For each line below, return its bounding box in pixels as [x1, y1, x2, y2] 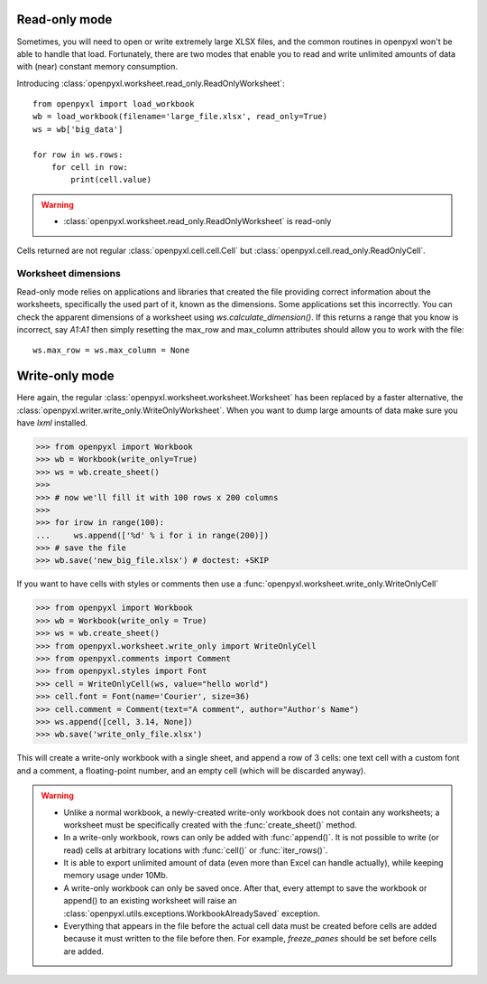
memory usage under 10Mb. [63, 870, 169, 881]
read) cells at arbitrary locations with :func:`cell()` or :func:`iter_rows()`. [63, 845, 328, 856]
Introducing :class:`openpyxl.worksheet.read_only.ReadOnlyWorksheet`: [16, 78, 285, 89]
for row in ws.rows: [32, 149, 124, 160]
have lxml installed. [16, 417, 88, 428]
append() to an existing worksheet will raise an [63, 895, 238, 906]
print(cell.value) [70, 174, 152, 185]
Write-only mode [16, 369, 115, 384]
